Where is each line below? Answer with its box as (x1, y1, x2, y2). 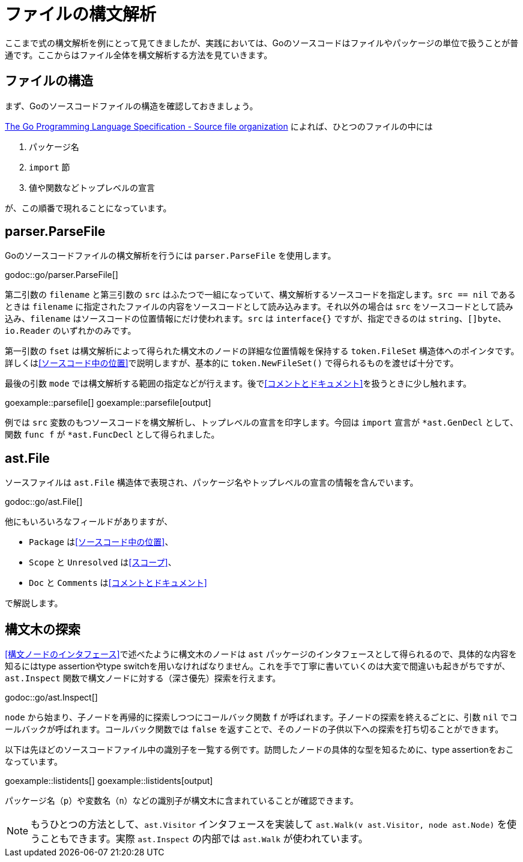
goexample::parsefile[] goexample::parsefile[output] (5, 397, 211, 408)
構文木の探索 (5, 621, 80, 637)
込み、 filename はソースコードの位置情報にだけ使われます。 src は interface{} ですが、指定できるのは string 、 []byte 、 (5, 313, 506, 324)
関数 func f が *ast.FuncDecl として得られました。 (5, 429, 220, 440)
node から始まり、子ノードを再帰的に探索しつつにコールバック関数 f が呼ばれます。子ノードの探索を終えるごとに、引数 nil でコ (5, 712, 518, 723)
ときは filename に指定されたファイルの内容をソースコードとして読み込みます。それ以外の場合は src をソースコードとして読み (5, 301, 513, 312)
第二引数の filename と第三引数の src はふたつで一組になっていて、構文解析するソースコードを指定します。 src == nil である (5, 289, 516, 300)
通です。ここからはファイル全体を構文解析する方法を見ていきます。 (5, 49, 273, 60)
